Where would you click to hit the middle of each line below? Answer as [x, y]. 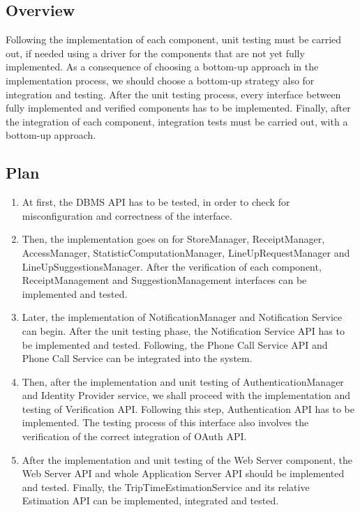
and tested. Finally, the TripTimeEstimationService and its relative [166, 487]
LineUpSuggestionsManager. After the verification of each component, [172, 266]
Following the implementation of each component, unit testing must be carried [174, 39]
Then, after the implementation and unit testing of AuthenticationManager [183, 381]
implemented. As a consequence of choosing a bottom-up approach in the [162, 67]
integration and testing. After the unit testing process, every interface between [173, 94]
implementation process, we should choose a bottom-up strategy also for [160, 80]
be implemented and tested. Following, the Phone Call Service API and [175, 344]
